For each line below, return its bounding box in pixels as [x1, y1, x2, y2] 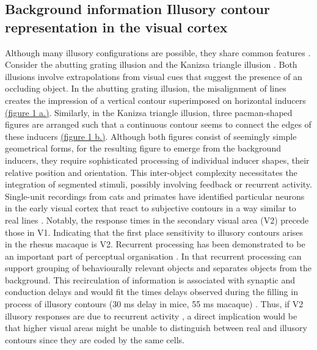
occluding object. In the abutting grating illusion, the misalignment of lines [5, 82, 286, 95]
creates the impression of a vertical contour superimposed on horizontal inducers [5, 93, 306, 106]
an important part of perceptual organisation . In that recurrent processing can [5, 249, 302, 262]
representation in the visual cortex [5, 17, 228, 36]
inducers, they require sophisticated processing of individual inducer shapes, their [5, 153, 310, 166]
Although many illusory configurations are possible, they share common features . [5, 46, 311, 59]
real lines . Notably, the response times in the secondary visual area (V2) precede [5, 213, 309, 226]
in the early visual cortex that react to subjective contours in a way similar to [5, 202, 296, 214]
